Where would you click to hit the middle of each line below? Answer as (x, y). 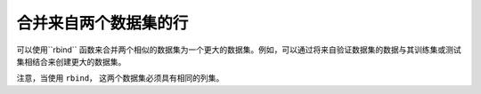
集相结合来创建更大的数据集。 (71, 61)
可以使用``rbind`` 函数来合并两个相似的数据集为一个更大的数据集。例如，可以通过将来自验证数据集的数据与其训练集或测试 (239, 50)
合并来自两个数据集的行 (102, 23)
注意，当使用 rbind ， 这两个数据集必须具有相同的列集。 (120, 78)
